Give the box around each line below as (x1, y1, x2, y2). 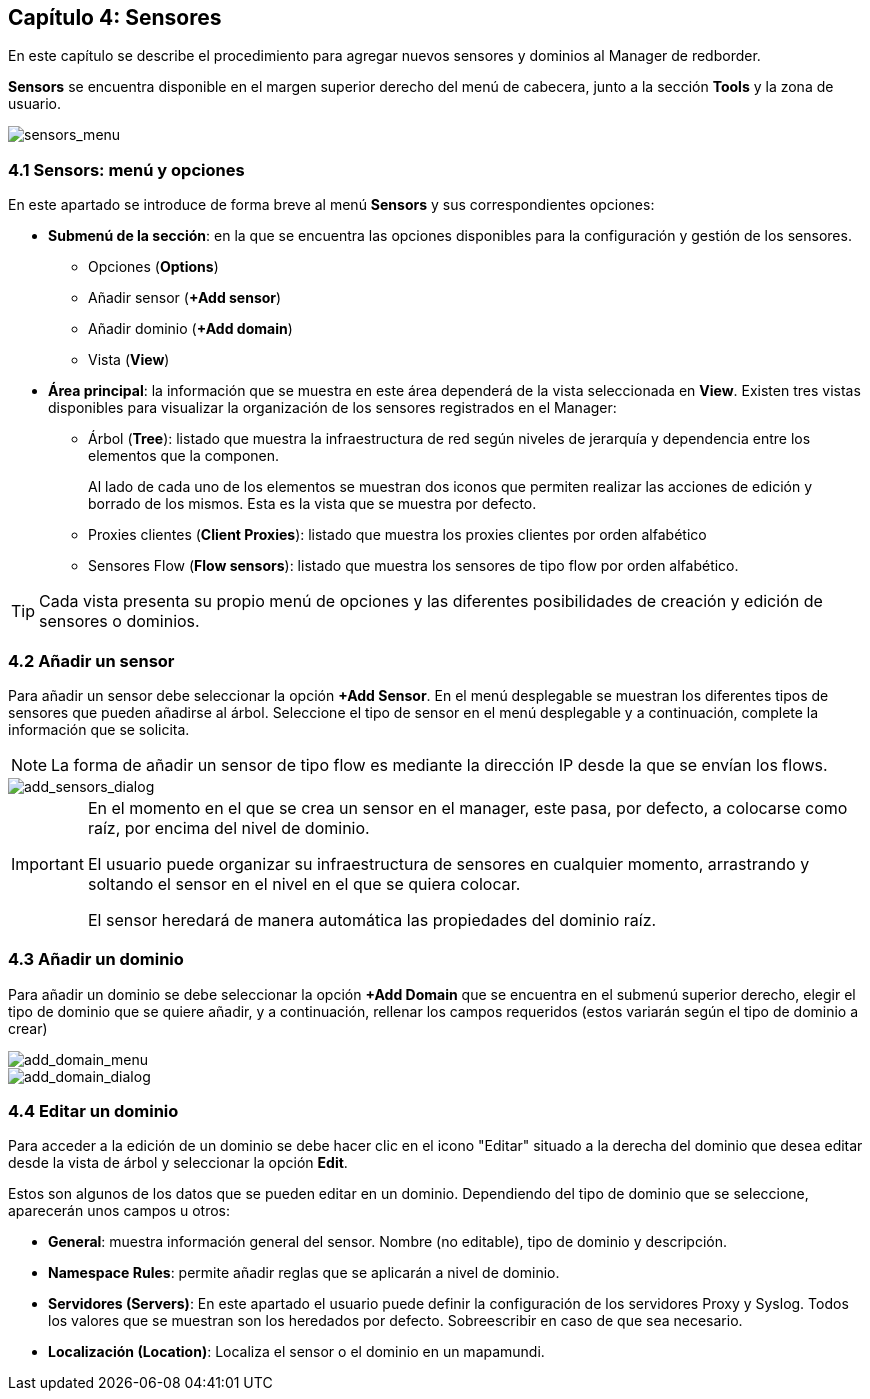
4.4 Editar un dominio (8, 1101, 179, 1122)
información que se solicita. (8, 720, 190, 738)
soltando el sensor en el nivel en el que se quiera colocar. (87, 873, 521, 894)
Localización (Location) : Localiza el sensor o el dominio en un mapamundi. (48, 1343, 545, 1361)
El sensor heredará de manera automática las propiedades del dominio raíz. (87, 909, 657, 930)
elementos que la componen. (88, 447, 280, 465)
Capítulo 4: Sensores (8, 5, 222, 30)
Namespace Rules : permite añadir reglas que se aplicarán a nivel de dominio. (48, 1264, 560, 1282)
